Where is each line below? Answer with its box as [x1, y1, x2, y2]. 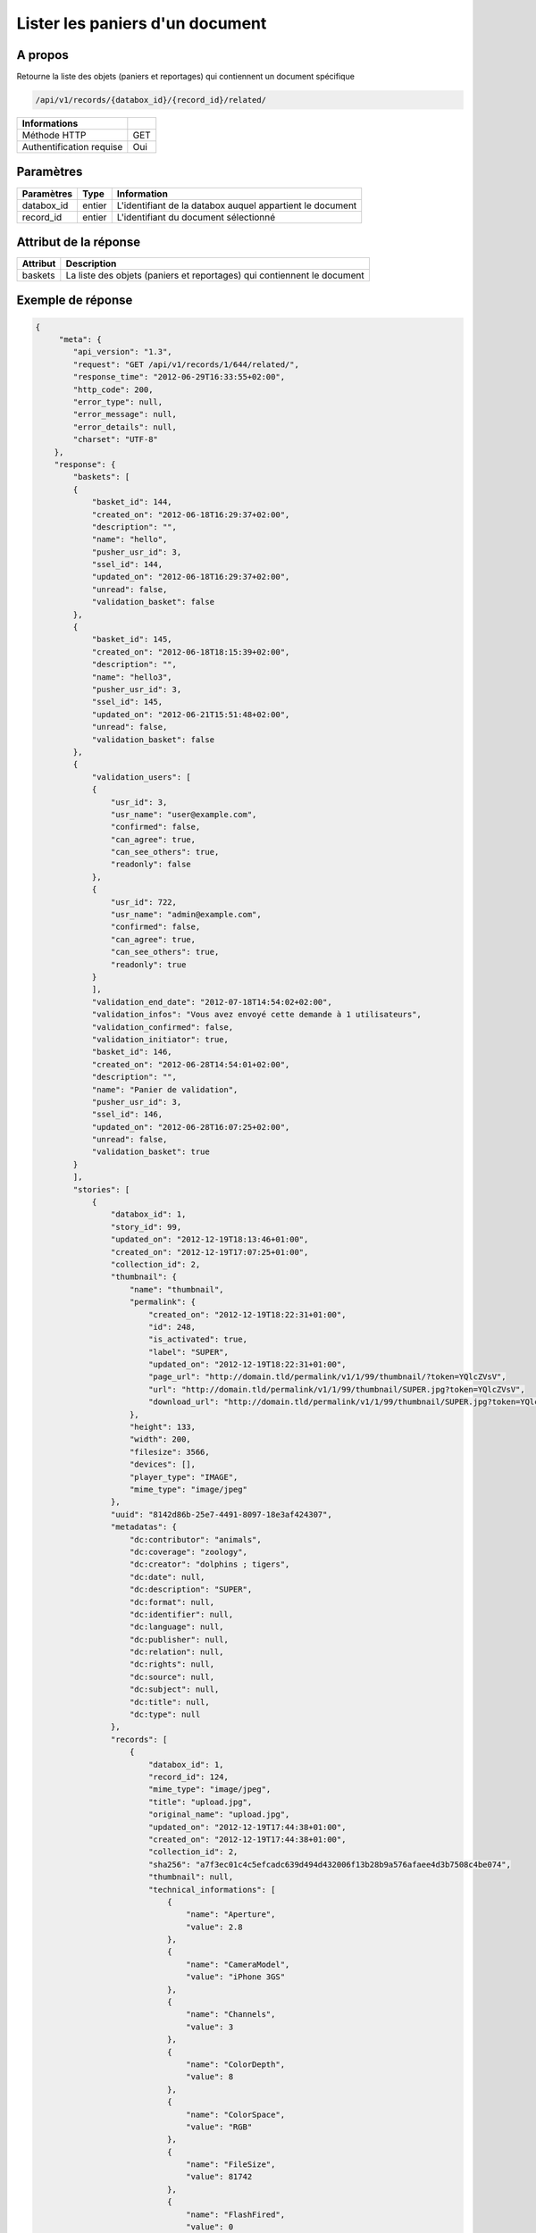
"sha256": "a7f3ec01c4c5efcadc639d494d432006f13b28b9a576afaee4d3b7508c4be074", [147, 1859, 511, 1869]
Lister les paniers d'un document [16, 13, 267, 33]
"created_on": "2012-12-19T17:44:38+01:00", [147, 1834, 347, 1844]
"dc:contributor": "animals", [130, 1535, 263, 1544]
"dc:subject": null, [130, 1685, 220, 1694]
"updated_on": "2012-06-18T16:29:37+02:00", [91, 572, 290, 582]
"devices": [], [130, 1459, 197, 1469]
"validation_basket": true [91, 1147, 210, 1157]
